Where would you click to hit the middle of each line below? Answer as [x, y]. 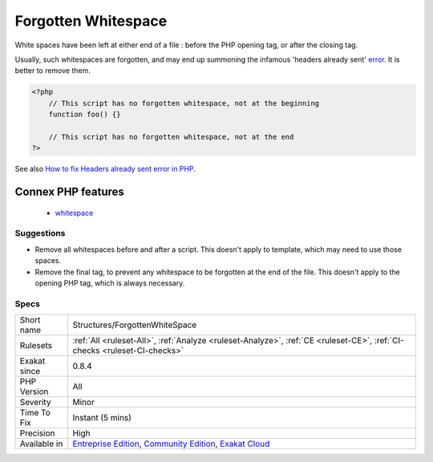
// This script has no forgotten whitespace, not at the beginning [184, 103]
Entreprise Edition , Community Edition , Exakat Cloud [171, 444]
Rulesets [36, 346]
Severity [35, 403]
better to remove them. [53, 71]
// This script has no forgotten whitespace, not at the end [171, 137]
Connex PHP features [69, 192]
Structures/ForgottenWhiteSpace [135, 325]
